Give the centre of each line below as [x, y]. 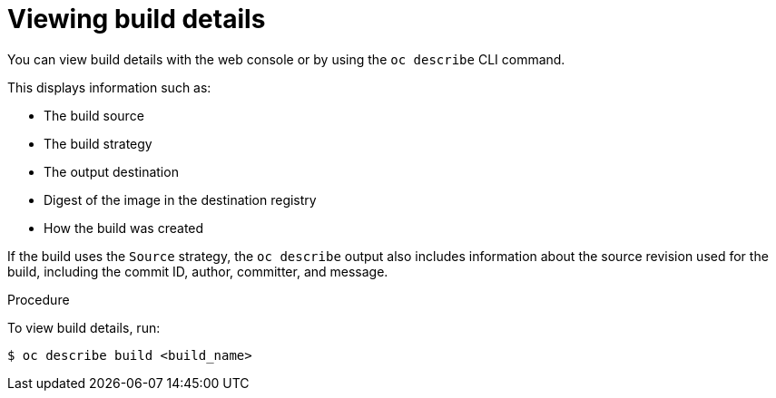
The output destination [111, 171]
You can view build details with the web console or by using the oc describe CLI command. [286, 59]
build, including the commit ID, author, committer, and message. [198, 271]
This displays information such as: [109, 87]
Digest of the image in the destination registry [180, 199]
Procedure [39, 299]
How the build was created [124, 228]
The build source [94, 115]
